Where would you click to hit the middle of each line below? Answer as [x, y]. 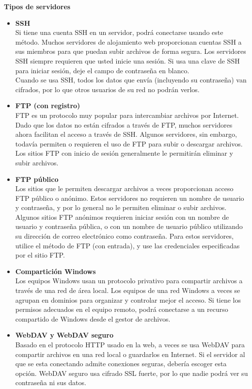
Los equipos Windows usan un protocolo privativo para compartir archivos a [129, 281]
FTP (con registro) [48, 105]
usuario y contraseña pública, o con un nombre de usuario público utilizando [129, 226]
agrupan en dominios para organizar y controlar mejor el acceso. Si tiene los [128, 300]
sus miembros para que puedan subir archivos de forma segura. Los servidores [131, 51]
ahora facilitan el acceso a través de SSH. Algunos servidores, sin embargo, [126, 134]
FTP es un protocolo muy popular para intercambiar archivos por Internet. [127, 115]
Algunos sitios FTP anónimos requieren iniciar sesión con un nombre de [122, 217]
